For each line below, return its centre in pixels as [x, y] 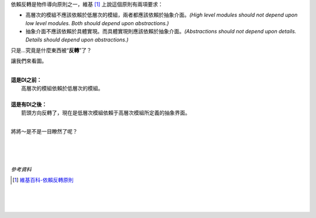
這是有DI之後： [29, 105]
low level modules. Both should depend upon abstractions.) [97, 23]
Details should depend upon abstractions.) [77, 39]
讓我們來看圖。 [29, 61]
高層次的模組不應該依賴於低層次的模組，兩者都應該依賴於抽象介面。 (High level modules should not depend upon [162, 15]
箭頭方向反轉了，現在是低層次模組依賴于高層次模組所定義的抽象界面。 [106, 113]
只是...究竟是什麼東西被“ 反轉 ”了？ [51, 50]
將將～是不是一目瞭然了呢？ [44, 132]
